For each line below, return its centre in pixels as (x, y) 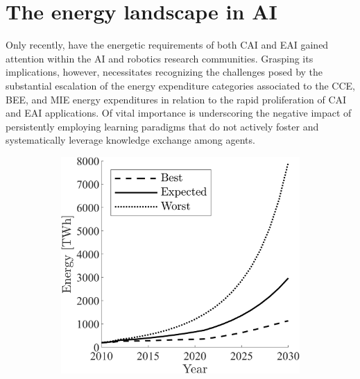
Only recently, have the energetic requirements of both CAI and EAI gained (167, 45)
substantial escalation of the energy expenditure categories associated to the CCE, (180, 85)
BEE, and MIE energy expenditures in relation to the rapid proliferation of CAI (176, 99)
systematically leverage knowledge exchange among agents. (130, 140)
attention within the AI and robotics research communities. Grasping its (160, 58)
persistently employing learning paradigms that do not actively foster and (162, 126)
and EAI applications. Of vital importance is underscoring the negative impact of (179, 113)
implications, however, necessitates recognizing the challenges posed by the (164, 72)
